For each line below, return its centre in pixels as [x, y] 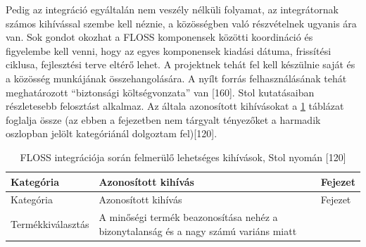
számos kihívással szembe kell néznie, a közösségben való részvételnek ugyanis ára [181, 23]
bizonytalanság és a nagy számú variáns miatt [198, 230]
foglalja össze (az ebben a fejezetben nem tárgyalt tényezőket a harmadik [163, 119]
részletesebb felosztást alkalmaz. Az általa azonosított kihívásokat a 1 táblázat [175, 106]
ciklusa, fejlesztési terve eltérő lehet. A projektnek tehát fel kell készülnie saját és [181, 64]
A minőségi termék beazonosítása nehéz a [188, 217]
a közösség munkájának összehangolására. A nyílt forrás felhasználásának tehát [176, 78]
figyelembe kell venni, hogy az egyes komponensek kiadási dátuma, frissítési [169, 50]
